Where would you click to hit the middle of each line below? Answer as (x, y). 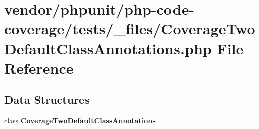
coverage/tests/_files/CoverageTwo (130, 28)
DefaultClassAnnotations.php (108, 48)
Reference (39, 68)
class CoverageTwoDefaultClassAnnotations (80, 121)
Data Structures (47, 100)
